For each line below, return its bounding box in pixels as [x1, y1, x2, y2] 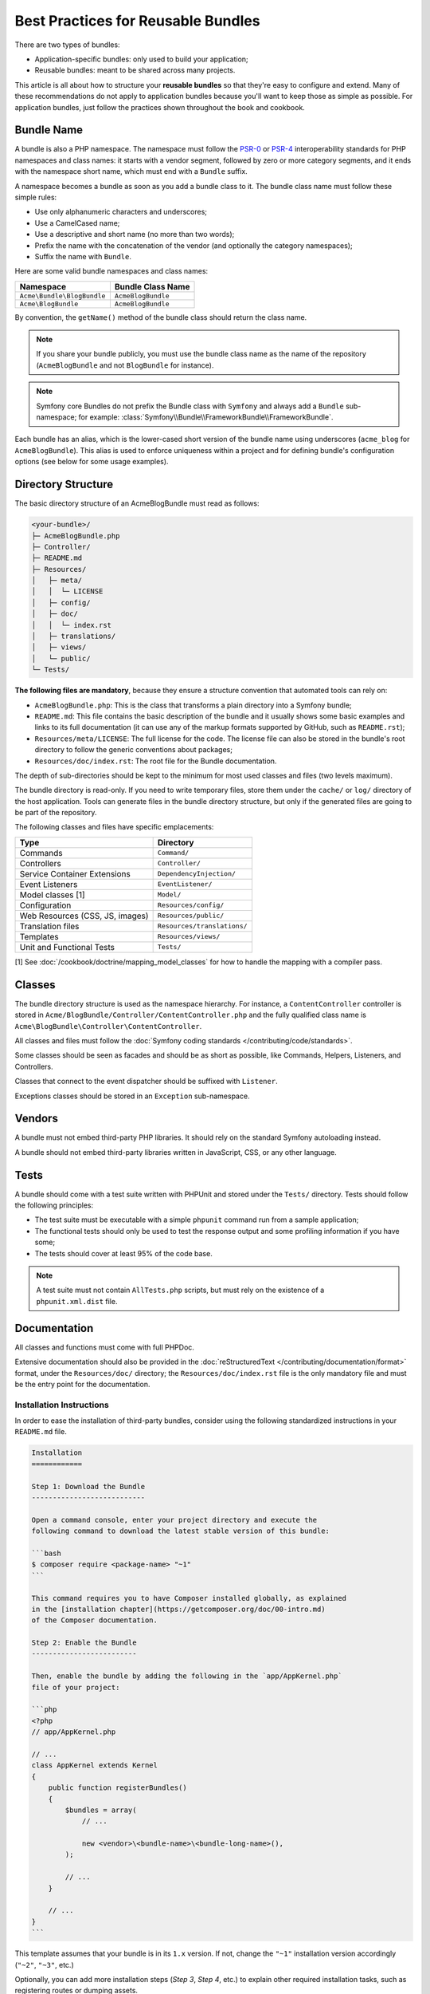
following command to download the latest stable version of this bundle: [31, 1527, 330, 1535]
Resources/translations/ [157, 922, 248, 931]
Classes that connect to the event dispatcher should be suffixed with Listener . [14, 1077, 278, 1086]
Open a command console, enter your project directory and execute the [31, 1515, 318, 1524]
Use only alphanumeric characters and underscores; [34, 207, 207, 217]
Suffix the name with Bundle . [34, 251, 131, 261]
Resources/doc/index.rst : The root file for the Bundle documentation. [34, 756, 277, 766]
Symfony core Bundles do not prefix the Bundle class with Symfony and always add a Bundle [36, 401, 344, 411]
